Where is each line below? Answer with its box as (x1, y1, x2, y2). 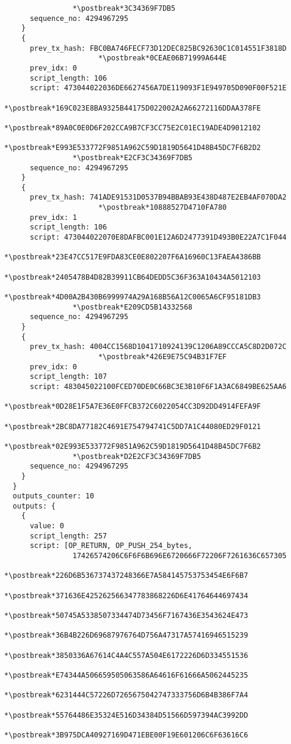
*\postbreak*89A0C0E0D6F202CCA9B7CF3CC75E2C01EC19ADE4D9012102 (4, 123, 261, 132)
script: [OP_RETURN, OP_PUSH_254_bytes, (29, 541, 192, 550)
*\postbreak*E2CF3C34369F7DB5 (72, 153, 192, 162)
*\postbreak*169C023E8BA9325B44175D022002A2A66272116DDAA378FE (4, 103, 261, 112)
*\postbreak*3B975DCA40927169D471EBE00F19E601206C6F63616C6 (4, 730, 249, 739)
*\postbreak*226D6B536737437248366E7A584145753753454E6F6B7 (4, 571, 249, 580)
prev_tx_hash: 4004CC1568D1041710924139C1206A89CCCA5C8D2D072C (29, 342, 287, 351)
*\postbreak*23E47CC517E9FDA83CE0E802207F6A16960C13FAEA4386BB (4, 253, 261, 262)
